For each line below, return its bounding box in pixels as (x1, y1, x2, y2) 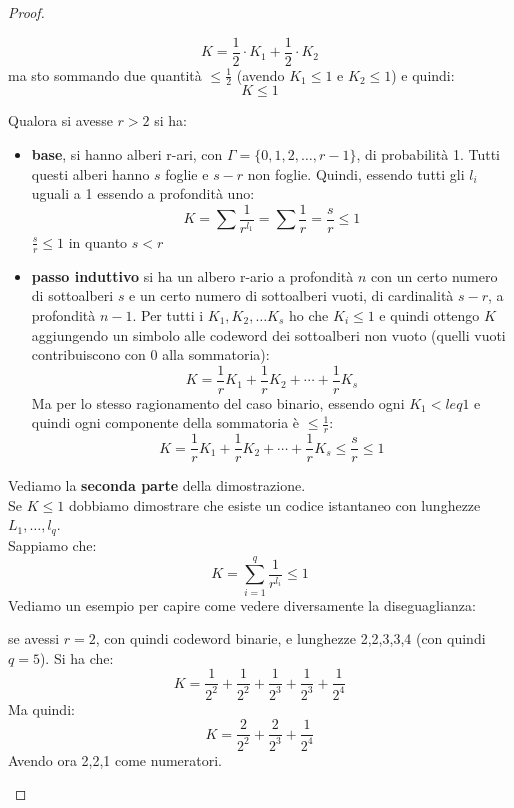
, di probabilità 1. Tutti (356, 144, 501, 165)
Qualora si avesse (8, 110, 113, 131)
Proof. (8, 2, 45, 22)
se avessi (8, 628, 60, 649)
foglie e (165, 163, 209, 184)
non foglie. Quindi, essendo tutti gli (247, 163, 465, 184)
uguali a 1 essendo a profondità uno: (31, 183, 255, 204)
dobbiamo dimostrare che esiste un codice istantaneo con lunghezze (68, 494, 481, 515)
